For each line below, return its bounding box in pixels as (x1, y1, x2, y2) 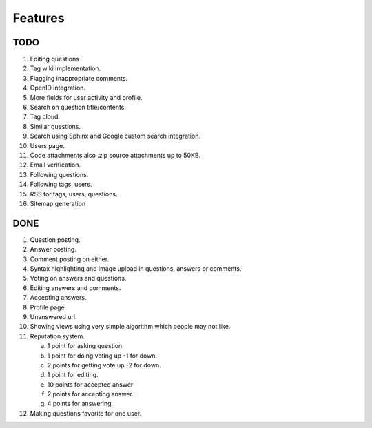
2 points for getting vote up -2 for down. (47, 360, 161, 369)
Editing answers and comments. (30, 283, 121, 292)
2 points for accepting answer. (47, 390, 134, 398)
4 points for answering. (47, 400, 114, 408)
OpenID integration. (30, 83, 86, 92)
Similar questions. (30, 122, 81, 130)
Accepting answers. (30, 294, 87, 302)
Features (12, 10, 65, 26)
